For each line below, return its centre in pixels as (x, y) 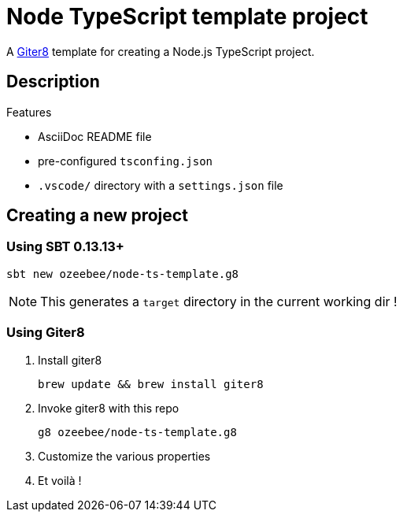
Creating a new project (97, 216)
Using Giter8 (46, 333)
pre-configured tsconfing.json (126, 161)
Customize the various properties (124, 456)
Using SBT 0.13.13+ (65, 247)
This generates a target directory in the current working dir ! (219, 301)
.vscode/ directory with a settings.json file (161, 185)
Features (29, 112)
